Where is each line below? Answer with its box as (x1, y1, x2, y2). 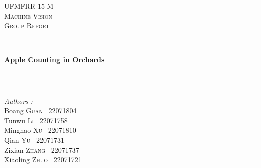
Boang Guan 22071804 (4, 105, 77, 116)
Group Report (4, 20, 50, 31)
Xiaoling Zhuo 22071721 (4, 154, 82, 165)
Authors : (4, 95, 33, 106)
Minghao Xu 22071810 (4, 125, 76, 135)
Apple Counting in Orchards (4, 54, 105, 65)
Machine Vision (4, 10, 52, 21)
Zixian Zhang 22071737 (4, 144, 79, 155)
